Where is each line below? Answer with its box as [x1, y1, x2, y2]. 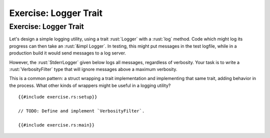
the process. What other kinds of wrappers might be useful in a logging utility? [9, 82, 171, 88]
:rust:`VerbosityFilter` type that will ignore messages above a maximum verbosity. [9, 66, 177, 72]
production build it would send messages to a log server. [9, 50, 126, 56]
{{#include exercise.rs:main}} [18, 122, 95, 127]
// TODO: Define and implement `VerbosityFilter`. [18, 108, 145, 113]
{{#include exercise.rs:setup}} [18, 94, 97, 100]
